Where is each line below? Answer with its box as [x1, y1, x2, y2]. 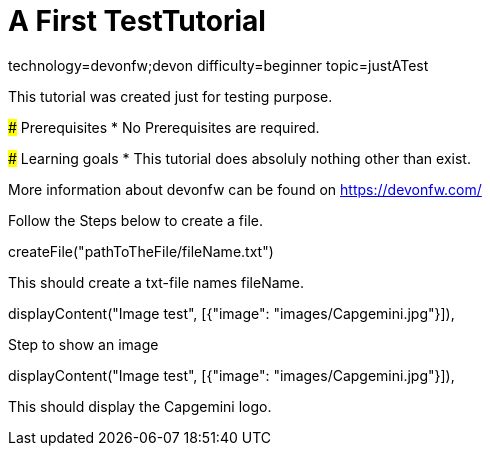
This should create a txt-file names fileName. [8, 273, 304, 291]
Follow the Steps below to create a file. [8, 211, 264, 229]
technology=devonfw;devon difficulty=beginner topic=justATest [8, 56, 429, 74]
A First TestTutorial [8, 4, 266, 38]
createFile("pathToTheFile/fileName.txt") [8, 242, 274, 260]
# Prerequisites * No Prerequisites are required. [8, 118, 320, 136]
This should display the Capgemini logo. [8, 397, 272, 415]
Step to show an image [8, 335, 159, 353]
